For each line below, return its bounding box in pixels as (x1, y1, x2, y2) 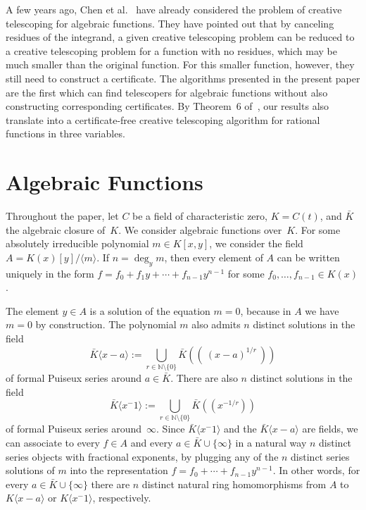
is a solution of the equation (89, 303, 210, 318)
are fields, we (302, 421, 358, 436)
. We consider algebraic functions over (118, 222, 282, 237)
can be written (277, 249, 340, 264)
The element (6, 303, 59, 318)
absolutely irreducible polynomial (6, 236, 149, 251)
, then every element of (164, 249, 263, 264)
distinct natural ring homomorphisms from (141, 476, 327, 491)
